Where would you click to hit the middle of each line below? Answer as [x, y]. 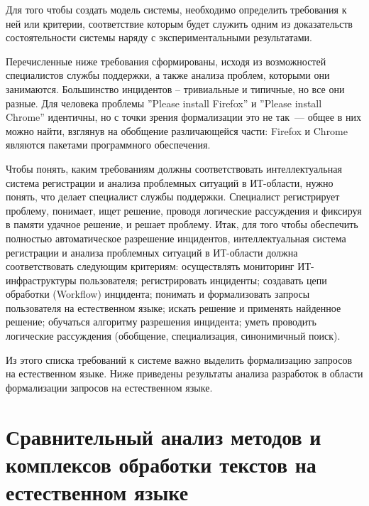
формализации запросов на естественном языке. [109, 387]
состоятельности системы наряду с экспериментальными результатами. [159, 37]
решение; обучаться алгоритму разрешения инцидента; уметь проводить [161, 322]
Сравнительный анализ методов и [164, 436]
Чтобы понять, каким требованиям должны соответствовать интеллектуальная [174, 168]
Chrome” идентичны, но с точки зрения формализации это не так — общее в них [183, 117]
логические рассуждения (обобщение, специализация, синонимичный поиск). [173, 336]
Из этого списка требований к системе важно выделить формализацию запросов [179, 359]
